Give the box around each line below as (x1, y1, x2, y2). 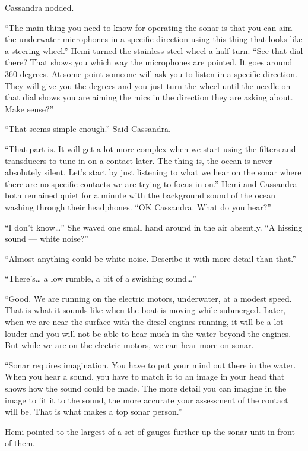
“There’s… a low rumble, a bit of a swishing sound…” (5, 272, 196, 285)
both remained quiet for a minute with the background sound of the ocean (5, 189, 276, 201)
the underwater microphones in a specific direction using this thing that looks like (5, 33, 303, 45)
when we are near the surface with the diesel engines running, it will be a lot (5, 316, 284, 328)
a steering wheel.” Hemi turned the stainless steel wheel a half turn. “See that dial (5, 44, 303, 56)
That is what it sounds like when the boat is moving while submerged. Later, (5, 304, 286, 316)
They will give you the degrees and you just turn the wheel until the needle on (5, 79, 291, 92)
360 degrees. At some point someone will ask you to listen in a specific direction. (5, 67, 297, 80)
